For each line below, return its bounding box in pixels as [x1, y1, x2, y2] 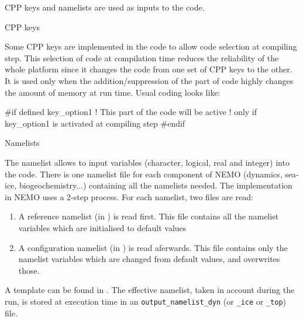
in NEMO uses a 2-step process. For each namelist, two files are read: [5, 190, 253, 203]
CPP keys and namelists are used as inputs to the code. [5, 1, 205, 13]
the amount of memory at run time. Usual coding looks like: [5, 86, 221, 98]
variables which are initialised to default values [18, 221, 187, 233]
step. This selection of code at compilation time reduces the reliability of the [5, 51, 279, 64]
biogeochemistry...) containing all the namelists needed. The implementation [19, 179, 292, 191]
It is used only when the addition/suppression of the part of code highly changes [5, 74, 294, 86]
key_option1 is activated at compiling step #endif [5, 117, 185, 129]
